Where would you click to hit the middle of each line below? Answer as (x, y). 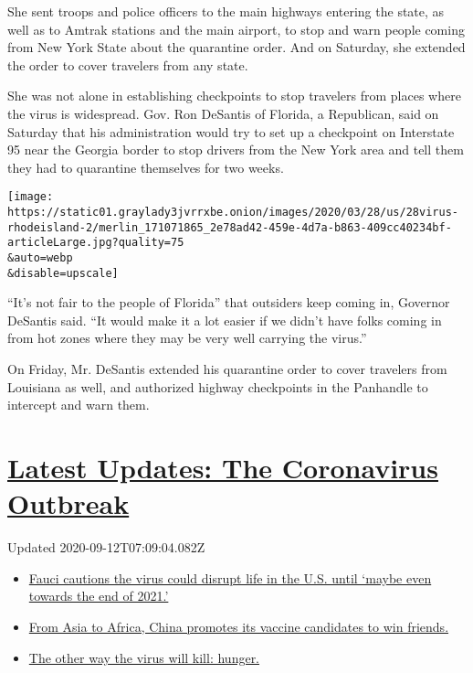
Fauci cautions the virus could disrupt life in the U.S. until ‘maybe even (230, 577)
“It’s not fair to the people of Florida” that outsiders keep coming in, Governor (229, 302)
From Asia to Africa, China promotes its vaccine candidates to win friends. (239, 626)
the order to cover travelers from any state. (128, 64)
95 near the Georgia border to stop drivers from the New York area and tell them (236, 150)
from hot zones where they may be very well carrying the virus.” (187, 338)
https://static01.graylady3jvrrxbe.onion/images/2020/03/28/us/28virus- (233, 212)
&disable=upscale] (63, 273)
